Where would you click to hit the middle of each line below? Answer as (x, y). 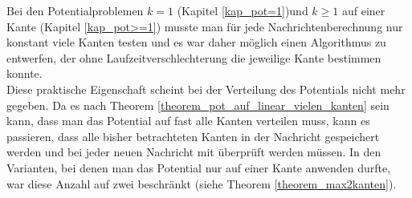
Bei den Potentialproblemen (75, 10)
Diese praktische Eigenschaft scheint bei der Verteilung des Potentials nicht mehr (206, 89)
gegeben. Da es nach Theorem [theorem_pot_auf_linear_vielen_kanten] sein (198, 105)
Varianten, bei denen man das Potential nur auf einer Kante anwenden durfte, (199, 167)
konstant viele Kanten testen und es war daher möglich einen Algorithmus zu (196, 42)
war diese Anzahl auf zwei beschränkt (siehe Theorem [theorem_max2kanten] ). (202, 183)
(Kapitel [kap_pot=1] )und (243, 10)
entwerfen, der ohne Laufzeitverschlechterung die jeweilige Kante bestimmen (194, 57)
